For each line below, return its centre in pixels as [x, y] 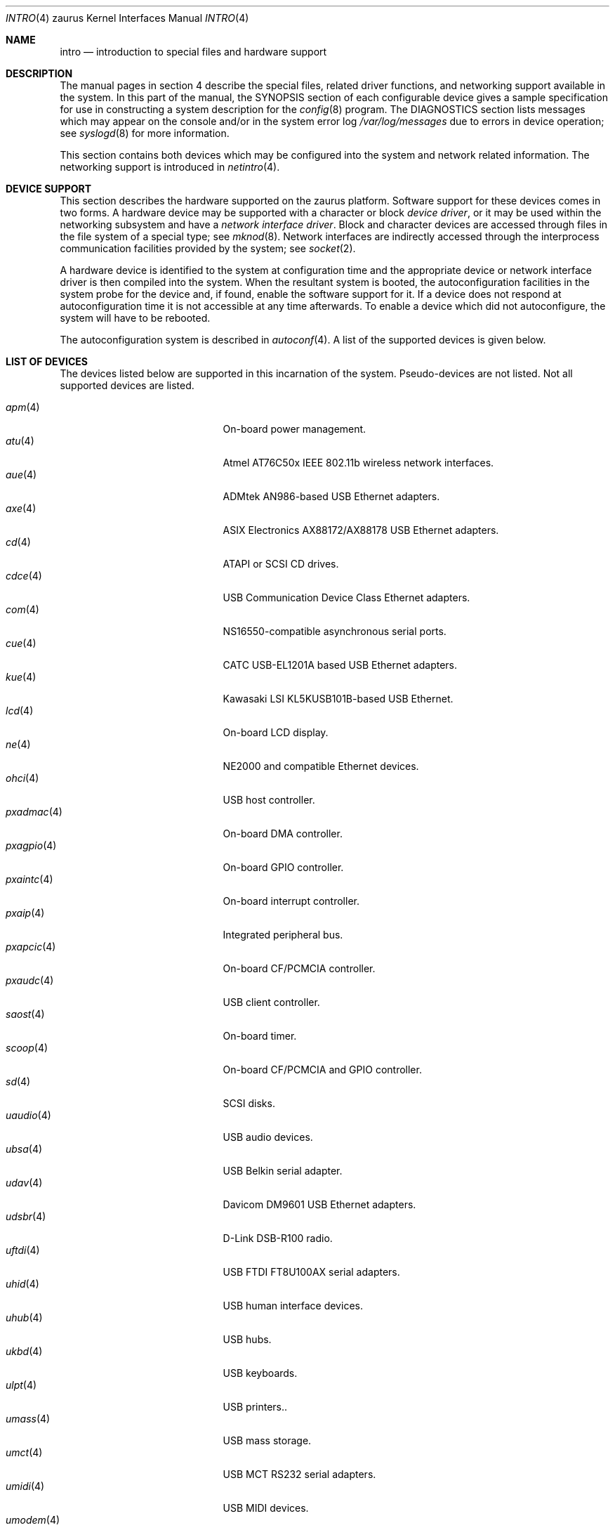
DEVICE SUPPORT [49, 189]
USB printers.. [255, 1407]
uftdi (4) [23, 1250]
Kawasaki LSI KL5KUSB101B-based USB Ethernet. [338, 699]
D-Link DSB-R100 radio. [278, 1238]
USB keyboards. [260, 1373]
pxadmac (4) [34, 812]
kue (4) [21, 677]
